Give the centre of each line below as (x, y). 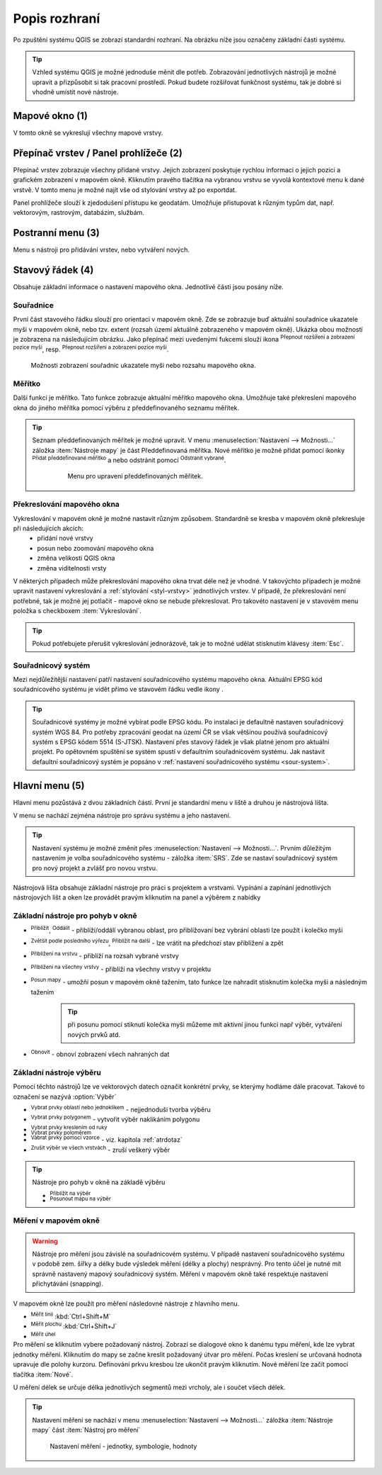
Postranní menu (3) (57, 233)
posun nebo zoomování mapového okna (95, 548)
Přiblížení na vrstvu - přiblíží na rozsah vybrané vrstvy (105, 955)
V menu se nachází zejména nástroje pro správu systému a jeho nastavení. (122, 816)
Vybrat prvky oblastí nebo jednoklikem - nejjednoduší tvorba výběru (121, 1109)
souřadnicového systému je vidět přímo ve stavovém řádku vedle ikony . (118, 689)
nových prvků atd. (94, 1034)
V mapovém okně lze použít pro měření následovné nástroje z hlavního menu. (126, 1303)
